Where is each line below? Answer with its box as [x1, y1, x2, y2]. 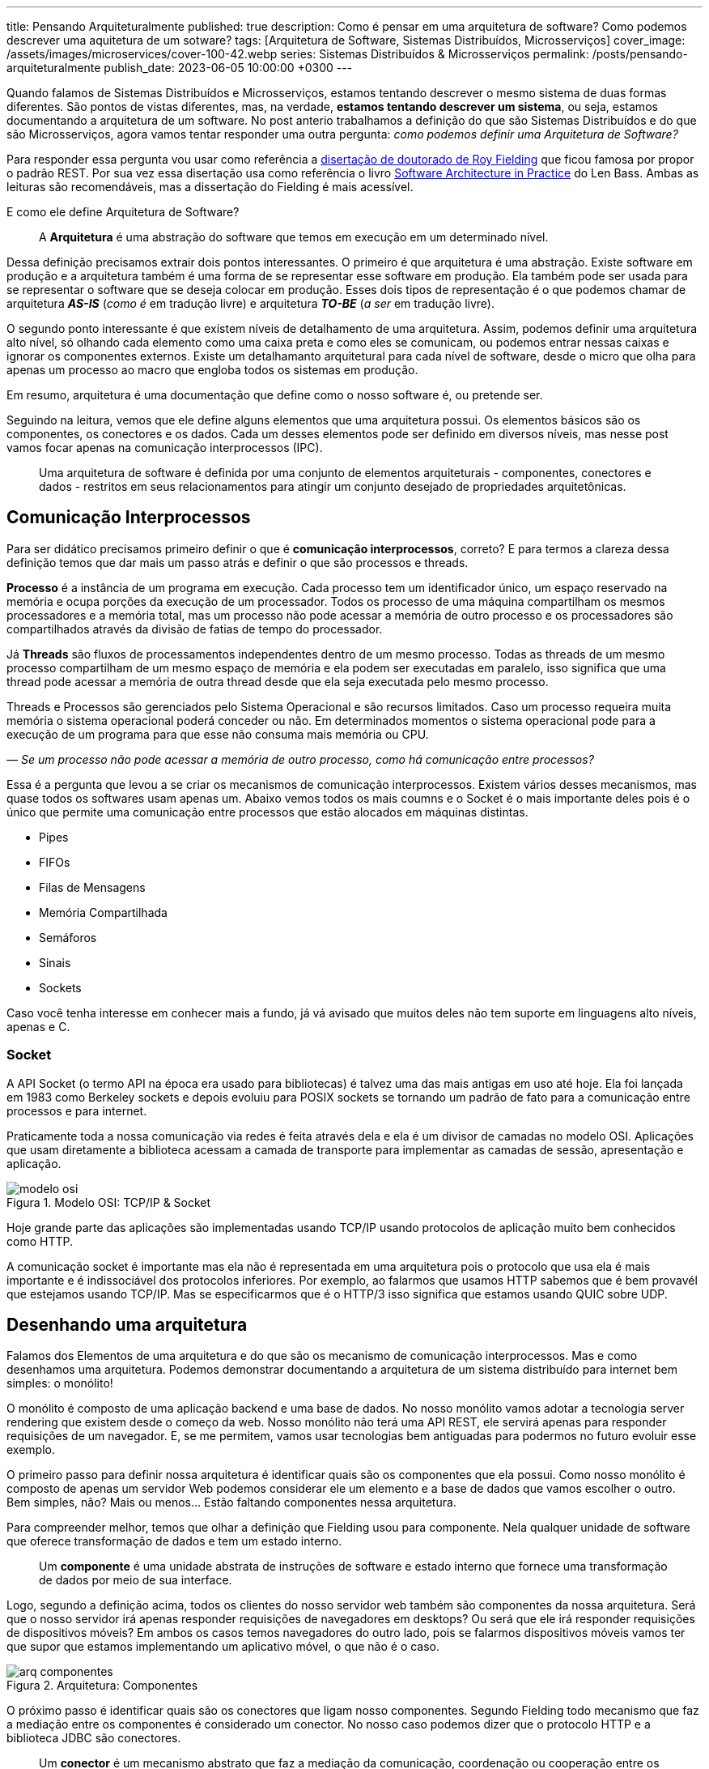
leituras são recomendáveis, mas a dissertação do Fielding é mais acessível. [6, 180, 414, 194]
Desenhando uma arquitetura [6, 1315, 248, 1336]
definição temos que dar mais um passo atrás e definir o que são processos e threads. [6, 555, 469, 569]
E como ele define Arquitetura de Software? [6, 205, 240, 219]
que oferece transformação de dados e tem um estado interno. [6, 1534, 342, 1549]
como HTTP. [6, 1234, 73, 1248]
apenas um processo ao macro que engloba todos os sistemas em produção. [6, 363, 418, 377]
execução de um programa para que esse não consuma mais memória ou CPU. [6, 727, 429, 741]
